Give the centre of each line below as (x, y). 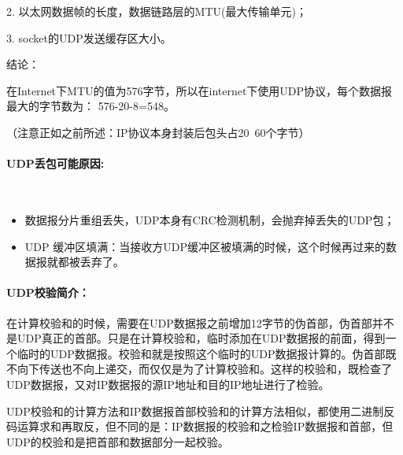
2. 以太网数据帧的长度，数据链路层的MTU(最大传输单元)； (157, 11)
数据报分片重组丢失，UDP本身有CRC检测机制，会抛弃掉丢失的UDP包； (210, 219)
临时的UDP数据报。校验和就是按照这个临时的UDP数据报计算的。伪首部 (201, 353)
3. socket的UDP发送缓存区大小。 (89, 37)
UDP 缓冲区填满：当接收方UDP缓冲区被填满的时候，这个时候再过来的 (205, 246)
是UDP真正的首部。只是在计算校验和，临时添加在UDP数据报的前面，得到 (196, 338)
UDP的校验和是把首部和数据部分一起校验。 (118, 441)
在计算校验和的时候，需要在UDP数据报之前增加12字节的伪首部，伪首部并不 (200, 322)
